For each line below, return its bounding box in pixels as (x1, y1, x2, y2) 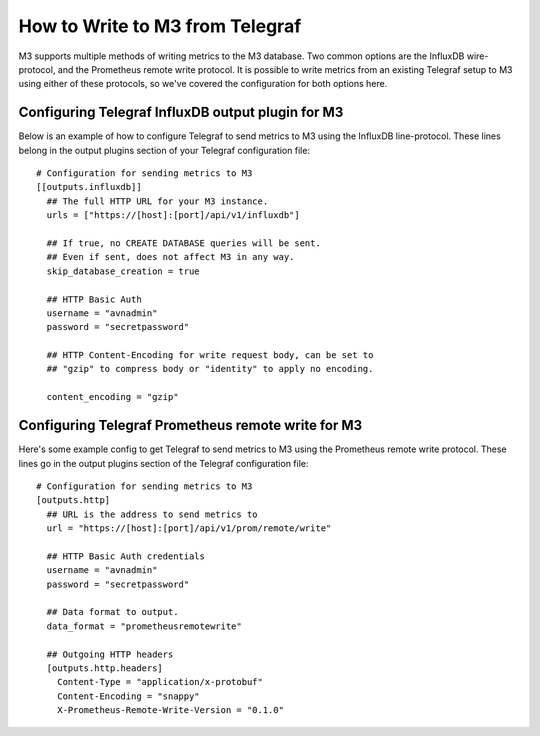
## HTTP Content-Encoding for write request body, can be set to (46, 350, 374, 361)
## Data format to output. (46, 606, 179, 618)
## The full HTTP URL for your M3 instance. (46, 195, 269, 207)
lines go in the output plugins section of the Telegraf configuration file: (18, 457, 309, 469)
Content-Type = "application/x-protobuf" (56, 676, 264, 688)
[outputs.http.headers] (46, 663, 164, 674)
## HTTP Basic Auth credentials (46, 550, 205, 562)
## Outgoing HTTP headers (46, 648, 174, 660)
